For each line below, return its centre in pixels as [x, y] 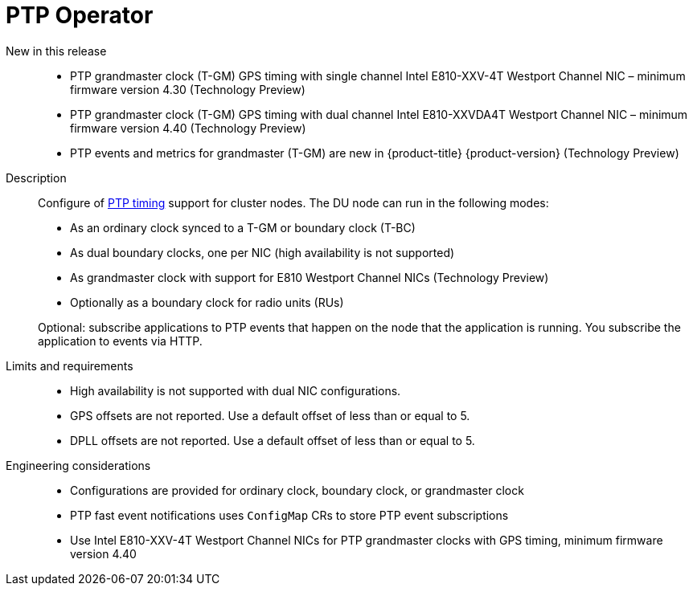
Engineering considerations [78, 465]
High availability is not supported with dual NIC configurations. [236, 390]
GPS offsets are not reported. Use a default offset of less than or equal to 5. [270, 415]
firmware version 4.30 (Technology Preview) [188, 89]
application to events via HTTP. [120, 341]
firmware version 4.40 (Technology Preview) [188, 128]
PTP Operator [80, 15]
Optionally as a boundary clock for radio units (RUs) [207, 302]
